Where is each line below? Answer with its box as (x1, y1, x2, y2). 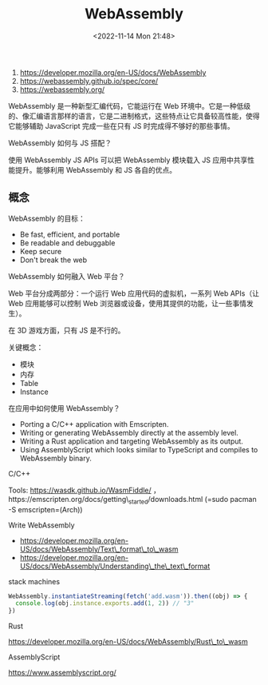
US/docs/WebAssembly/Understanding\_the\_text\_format (19, 561, 211, 571)
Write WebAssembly (8, 520, 75, 530)
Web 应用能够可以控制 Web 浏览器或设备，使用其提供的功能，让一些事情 (8, 298, 247, 308)
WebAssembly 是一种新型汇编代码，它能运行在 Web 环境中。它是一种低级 (8, 101, 251, 110)
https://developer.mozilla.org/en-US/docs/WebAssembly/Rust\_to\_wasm (8, 637, 249, 647)
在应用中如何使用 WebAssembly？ (8, 403, 121, 412)
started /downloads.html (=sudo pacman (128, 494, 257, 506)
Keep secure (19, 246, 62, 256)
